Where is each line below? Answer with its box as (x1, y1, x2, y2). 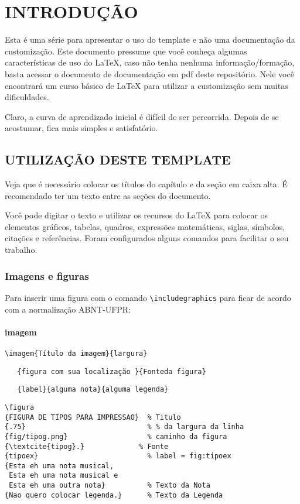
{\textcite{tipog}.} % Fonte (5, 442, 169, 451)
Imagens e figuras (5, 268, 89, 283)
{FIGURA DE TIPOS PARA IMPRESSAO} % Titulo (5, 413, 181, 421)
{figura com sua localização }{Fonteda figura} (17, 367, 206, 376)
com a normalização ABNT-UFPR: (5, 303, 131, 315)
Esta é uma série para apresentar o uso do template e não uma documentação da (5, 33, 295, 46)
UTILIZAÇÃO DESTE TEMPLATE (5, 150, 231, 169)
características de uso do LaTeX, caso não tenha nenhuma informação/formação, (5, 56, 295, 68)
